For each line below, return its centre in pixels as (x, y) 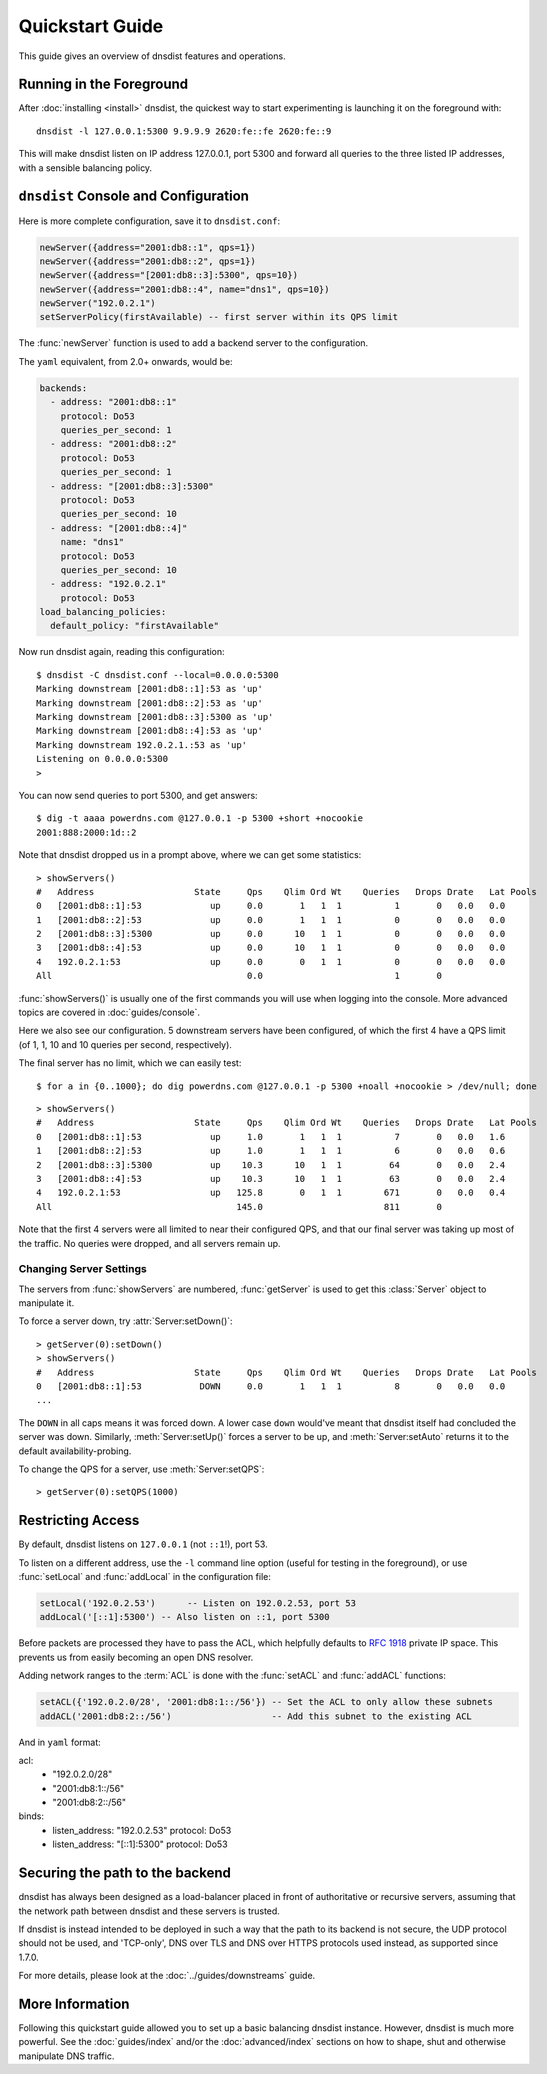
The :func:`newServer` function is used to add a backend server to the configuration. (193, 343)
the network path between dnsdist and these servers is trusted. (149, 1911)
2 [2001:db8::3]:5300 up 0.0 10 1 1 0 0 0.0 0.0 (271, 934)
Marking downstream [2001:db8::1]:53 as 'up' (150, 689)
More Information (74, 2003)
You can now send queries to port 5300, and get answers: (138, 795)
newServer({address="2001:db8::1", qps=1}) (148, 247)
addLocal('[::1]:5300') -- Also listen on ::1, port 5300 (184, 1617)
